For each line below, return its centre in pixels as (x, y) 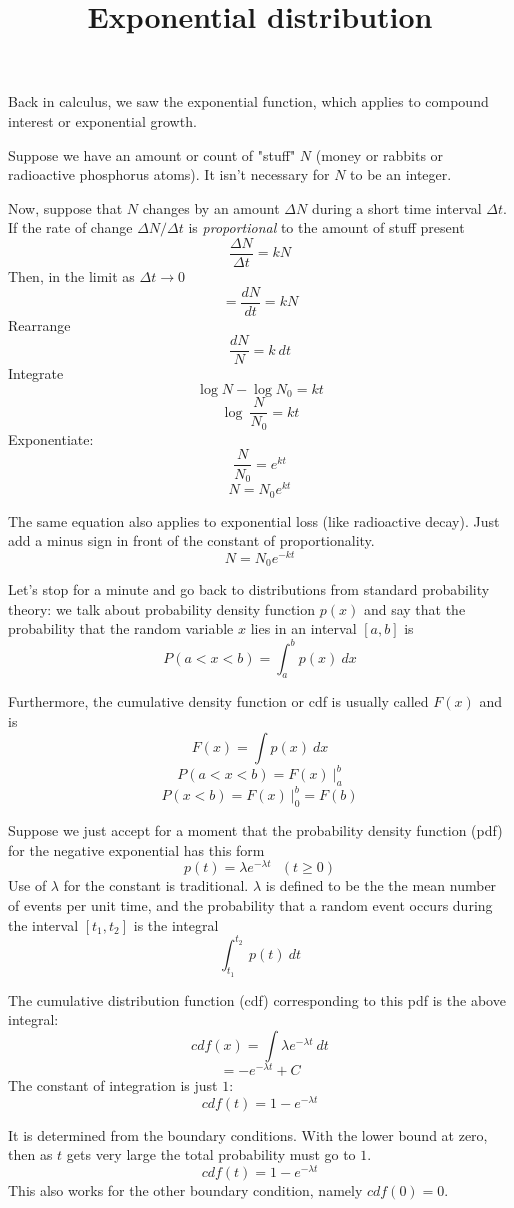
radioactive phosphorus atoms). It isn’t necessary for (169, 174)
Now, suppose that (65, 207)
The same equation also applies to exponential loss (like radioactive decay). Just (254, 520)
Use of (27, 885)
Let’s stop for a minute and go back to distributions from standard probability (249, 589)
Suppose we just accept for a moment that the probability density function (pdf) (255, 830)
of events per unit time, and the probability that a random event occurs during (250, 904)
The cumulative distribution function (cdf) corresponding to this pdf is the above (257, 999)
